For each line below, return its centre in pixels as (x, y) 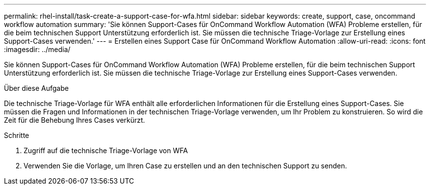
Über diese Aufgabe (36, 88)
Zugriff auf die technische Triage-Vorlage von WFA (106, 150)
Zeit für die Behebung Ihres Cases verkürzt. (75, 120)
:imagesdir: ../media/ (37, 49)
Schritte (17, 135)
